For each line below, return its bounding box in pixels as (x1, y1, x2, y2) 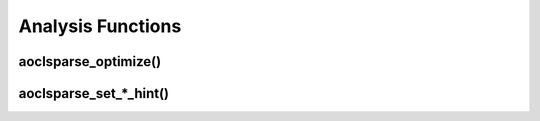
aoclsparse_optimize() (18, 53, 162, 70)
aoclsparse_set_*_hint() (18, 85, 170, 102)
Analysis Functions (18, 15, 182, 37)
